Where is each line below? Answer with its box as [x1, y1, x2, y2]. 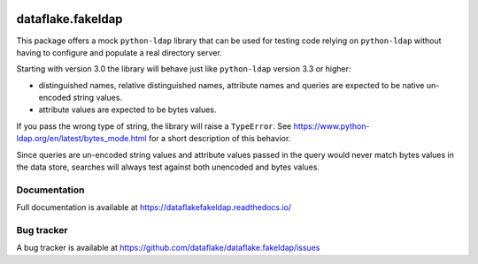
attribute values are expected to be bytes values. [38, 104, 217, 115]
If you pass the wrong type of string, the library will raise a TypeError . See [16, 120, 292, 132]
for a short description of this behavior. [148, 133, 291, 144]
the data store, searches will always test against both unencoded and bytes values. [16, 162, 320, 172]
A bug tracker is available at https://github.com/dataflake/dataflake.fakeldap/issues [16, 243, 320, 253]
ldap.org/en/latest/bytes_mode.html [16, 133, 148, 144]
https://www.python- [293, 120, 370, 132]
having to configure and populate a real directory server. [16, 47, 223, 57]
